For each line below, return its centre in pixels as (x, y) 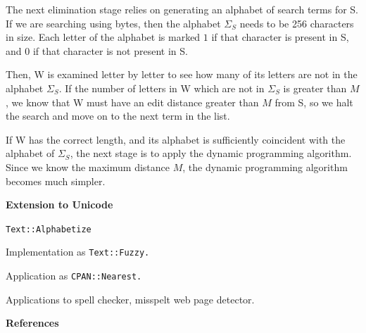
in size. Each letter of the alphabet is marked (103, 37)
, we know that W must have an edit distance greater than (132, 102)
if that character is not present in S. (110, 50)
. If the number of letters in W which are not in (162, 88)
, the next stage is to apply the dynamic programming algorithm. (211, 153)
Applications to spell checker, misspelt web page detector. (130, 299)
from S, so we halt (314, 102)
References (32, 323)
